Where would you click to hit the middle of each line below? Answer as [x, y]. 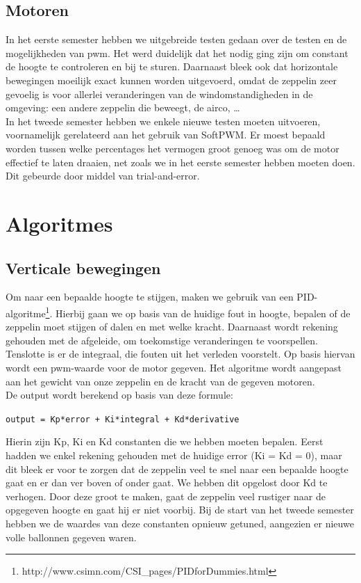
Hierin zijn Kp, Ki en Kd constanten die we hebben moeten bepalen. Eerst [165, 441]
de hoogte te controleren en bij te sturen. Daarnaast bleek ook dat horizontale [172, 66]
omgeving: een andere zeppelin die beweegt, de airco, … [123, 107]
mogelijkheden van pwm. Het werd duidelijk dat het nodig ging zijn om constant [177, 53]
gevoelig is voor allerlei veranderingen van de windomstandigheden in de [159, 94]
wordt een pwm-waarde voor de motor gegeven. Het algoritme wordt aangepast [174, 367]
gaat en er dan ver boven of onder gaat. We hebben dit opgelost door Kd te [167, 482]
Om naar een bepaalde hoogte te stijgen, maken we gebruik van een [150, 297]
